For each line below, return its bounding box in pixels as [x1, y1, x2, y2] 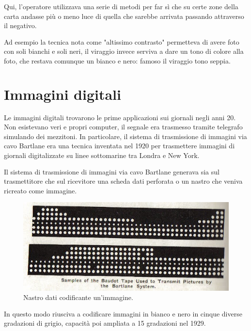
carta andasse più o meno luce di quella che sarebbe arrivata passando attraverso [4, 11, 244, 21]
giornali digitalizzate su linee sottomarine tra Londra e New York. [4, 150, 200, 160]
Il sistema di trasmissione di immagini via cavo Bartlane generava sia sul [4, 166, 220, 176]
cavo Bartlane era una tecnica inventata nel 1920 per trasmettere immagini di [4, 141, 235, 151]
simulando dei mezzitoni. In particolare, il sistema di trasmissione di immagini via [4, 131, 247, 141]
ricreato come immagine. [4, 185, 77, 195]
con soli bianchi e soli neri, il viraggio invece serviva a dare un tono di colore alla [4, 46, 244, 56]
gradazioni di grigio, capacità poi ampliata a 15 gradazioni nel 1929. [4, 318, 206, 328]
